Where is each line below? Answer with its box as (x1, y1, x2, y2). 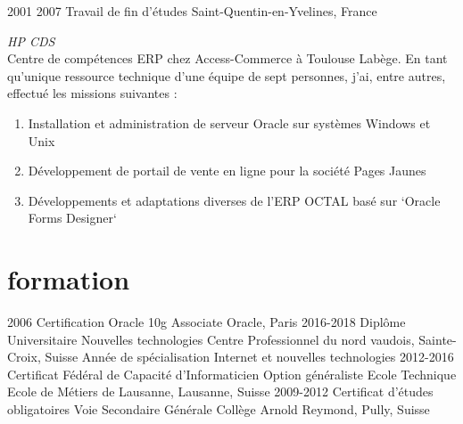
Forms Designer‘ (28, 208, 117, 227)
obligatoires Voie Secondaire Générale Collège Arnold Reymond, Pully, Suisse (7, 400, 430, 419)
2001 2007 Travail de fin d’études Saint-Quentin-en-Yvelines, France (7, 2, 377, 20)
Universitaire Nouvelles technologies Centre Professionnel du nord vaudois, (7, 330, 415, 348)
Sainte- (418, 330, 457, 348)
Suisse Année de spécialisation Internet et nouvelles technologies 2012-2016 (45, 347, 454, 366)
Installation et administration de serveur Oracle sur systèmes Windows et (28, 113, 431, 132)
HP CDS (7, 31, 55, 50)
